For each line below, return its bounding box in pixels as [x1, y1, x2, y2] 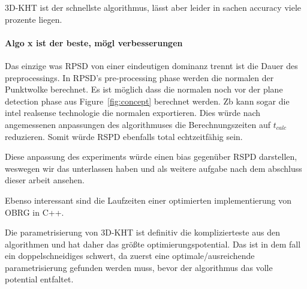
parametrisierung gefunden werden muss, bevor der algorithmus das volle [5, 261, 273, 273]
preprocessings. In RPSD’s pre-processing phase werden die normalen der [5, 71, 274, 84]
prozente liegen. [5, 13, 62, 25]
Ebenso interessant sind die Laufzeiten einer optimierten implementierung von [5, 193, 292, 206]
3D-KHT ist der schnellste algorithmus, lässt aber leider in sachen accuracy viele [5, 1, 301, 13]
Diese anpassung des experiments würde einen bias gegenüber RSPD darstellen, [5, 150, 297, 163]
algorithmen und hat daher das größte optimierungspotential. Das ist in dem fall [5, 237, 301, 250]
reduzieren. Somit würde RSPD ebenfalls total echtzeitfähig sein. [5, 130, 243, 142]
